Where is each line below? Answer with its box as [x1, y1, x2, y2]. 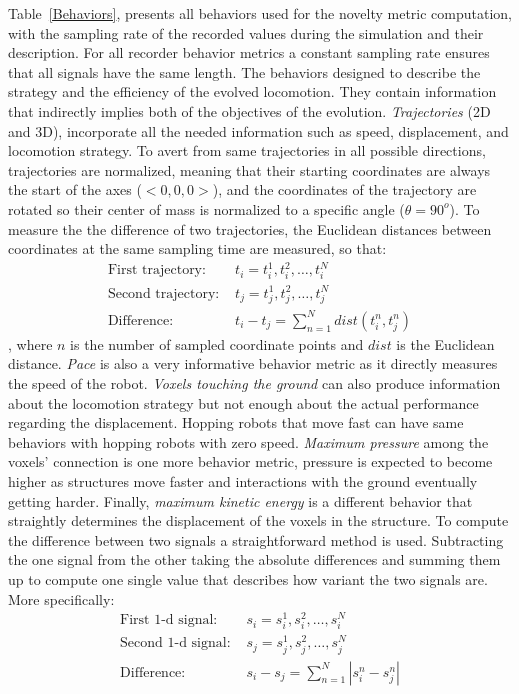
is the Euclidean [396, 333, 495, 354]
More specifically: [8, 588, 115, 609]
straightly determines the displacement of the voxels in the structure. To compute [8, 510, 509, 531]
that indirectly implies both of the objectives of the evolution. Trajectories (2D [8, 100, 491, 121]
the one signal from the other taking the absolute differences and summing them [8, 549, 501, 570]
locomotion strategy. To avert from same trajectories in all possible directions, [8, 140, 486, 161]
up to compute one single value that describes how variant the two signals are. [8, 568, 488, 589]
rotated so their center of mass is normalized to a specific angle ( [8, 198, 405, 219]
